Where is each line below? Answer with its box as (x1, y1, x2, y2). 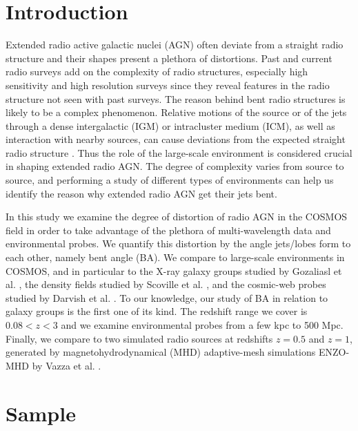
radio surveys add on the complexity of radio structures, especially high (6, 64, 308, 79)
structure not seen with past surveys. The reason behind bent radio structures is (6, 91, 346, 106)
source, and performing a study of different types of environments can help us (6, 173, 334, 187)
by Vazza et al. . (32, 358, 101, 372)
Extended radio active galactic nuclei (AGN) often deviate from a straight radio (6, 37, 344, 52)
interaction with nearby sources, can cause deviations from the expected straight (6, 132, 346, 146)
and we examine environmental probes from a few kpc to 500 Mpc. (61, 318, 344, 332)
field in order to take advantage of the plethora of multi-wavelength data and (6, 222, 331, 237)
